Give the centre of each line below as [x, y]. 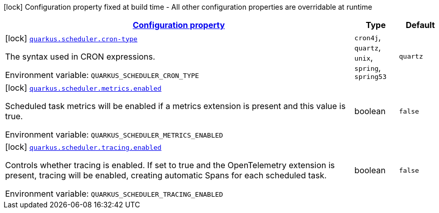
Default [420, 25]
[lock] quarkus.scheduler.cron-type [71, 38]
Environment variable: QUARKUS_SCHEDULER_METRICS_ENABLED [114, 135]
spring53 [371, 77]
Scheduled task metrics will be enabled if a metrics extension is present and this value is [176, 106]
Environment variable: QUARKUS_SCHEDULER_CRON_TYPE [102, 75]
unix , [364, 58]
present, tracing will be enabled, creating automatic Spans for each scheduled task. [166, 175]
